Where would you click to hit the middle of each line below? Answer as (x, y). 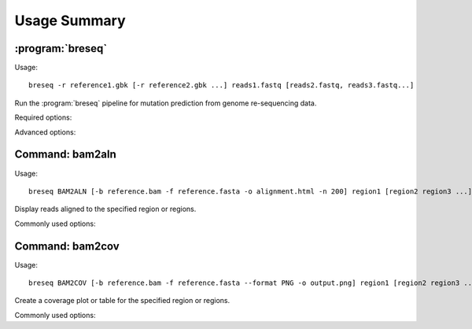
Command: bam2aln (66, 155)
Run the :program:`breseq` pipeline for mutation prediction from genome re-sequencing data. (166, 103)
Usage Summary (70, 20)
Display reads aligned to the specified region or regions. (105, 209)
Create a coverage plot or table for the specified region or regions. (122, 301)
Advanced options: (45, 132)
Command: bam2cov (67, 246)
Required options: (43, 117)
